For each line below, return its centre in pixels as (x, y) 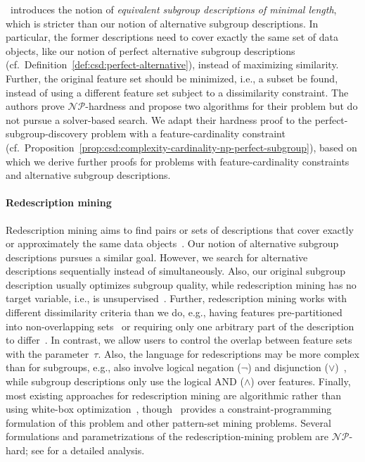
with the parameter (47, 353)
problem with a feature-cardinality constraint (188, 133)
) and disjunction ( (288, 367)
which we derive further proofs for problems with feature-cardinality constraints (178, 161)
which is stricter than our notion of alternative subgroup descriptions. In (162, 23)
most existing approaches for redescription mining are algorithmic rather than (174, 395)
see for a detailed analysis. (88, 450)
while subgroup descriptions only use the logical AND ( (125, 381)
